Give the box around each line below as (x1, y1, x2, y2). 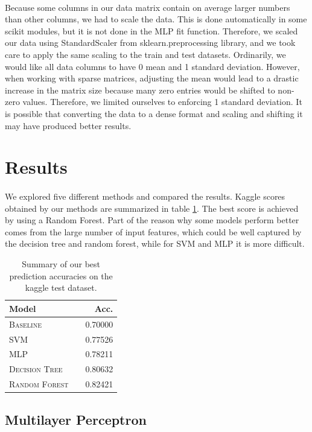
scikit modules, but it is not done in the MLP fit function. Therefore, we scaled (5, 24, 298, 37)
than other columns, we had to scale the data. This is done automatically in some (5, 13, 307, 25)
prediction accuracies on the (9, 269, 113, 282)
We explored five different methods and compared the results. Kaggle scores (5, 190, 285, 203)
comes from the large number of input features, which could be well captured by (5, 225, 302, 238)
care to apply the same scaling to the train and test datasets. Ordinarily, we (5, 48, 286, 60)
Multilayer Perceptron (5, 410, 147, 428)
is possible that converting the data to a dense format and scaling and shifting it (5, 107, 303, 119)
